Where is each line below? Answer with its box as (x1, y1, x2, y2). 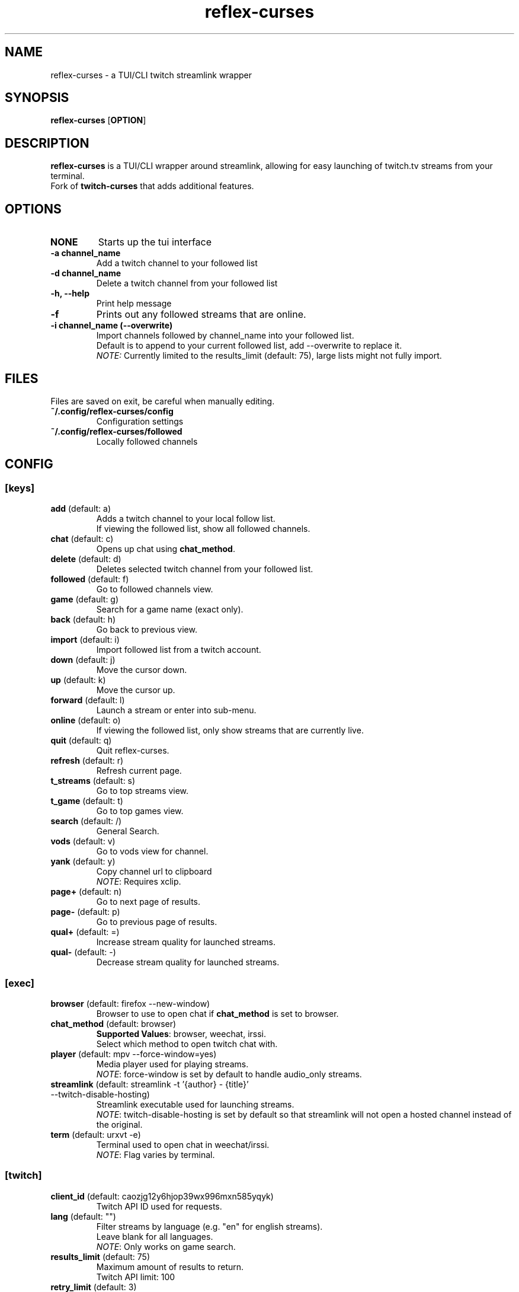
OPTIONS (5, 201, 62, 216)
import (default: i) (50, 634, 120, 645)
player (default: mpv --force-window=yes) (50, 1048, 217, 1059)
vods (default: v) (50, 836, 116, 847)
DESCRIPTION (5, 135, 89, 151)
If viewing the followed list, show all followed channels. (96, 524, 310, 534)
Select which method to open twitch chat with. (96, 1038, 278, 1049)
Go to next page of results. (96, 897, 201, 907)
